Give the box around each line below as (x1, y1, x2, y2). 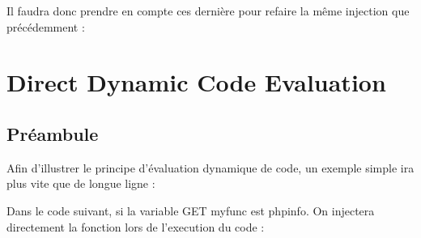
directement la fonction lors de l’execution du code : (6, 218, 265, 235)
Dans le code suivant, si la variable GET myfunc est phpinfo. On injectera (6, 202, 375, 219)
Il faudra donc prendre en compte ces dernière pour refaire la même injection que (6, 2, 410, 19)
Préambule (6, 121, 99, 146)
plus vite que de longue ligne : (6, 175, 155, 192)
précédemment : (6, 18, 85, 35)
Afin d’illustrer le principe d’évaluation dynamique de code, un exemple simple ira (6, 159, 415, 176)
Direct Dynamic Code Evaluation (6, 66, 386, 99)
